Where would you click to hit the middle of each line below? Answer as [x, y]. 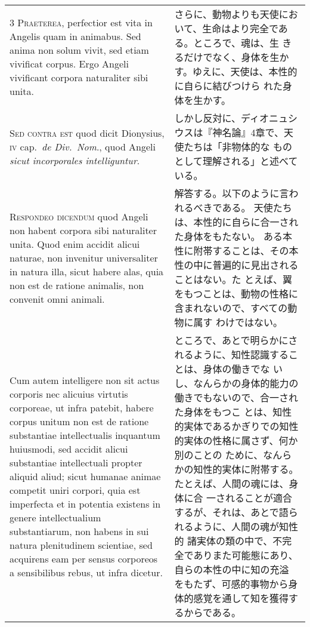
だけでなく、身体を [227, 57]
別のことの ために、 [219, 455]
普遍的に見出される [255, 265]
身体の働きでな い [243, 369]
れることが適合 [258, 498]
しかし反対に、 [208, 118]
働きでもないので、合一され [236, 397]
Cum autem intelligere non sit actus [85, 380]
